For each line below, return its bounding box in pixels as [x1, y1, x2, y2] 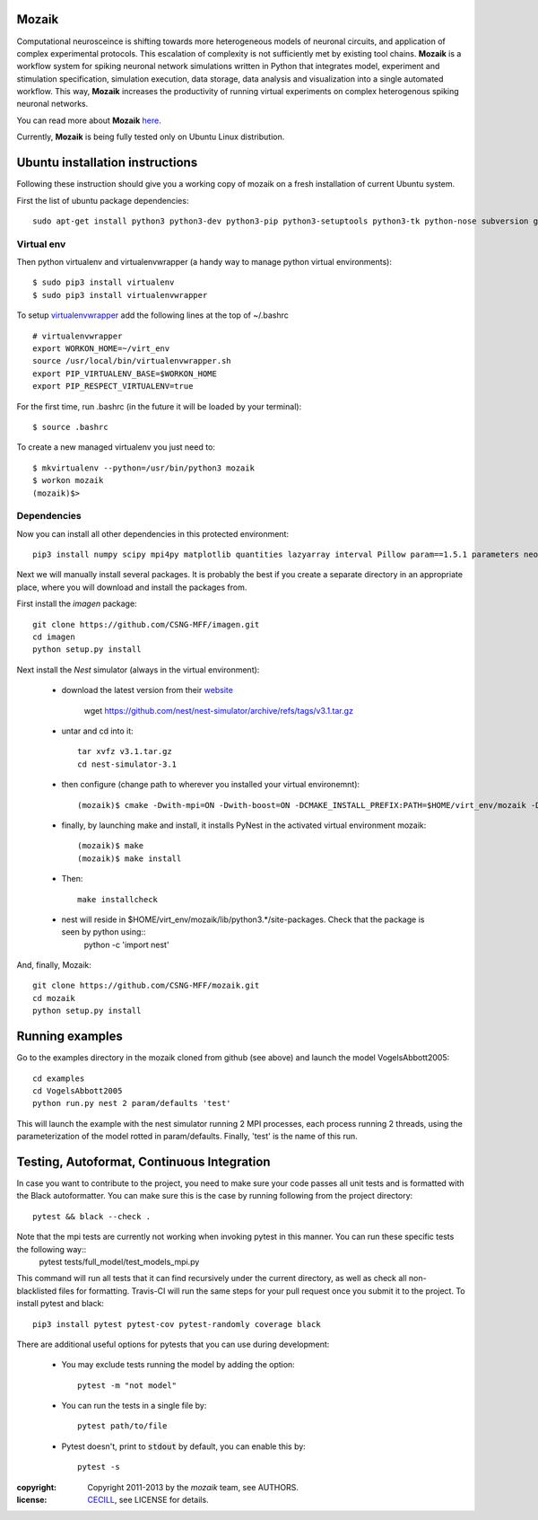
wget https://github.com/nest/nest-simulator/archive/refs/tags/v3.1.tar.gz [83, 705, 354, 716]
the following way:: [16, 1243, 87, 1254]
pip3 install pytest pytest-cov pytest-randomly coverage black [32, 1319, 322, 1329]
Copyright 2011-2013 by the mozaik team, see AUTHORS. [87, 1481, 299, 1492]
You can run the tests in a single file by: [61, 1401, 207, 1411]
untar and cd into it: [61, 725, 134, 736]
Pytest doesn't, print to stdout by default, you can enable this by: [61, 1441, 307, 1452]
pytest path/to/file [77, 1421, 168, 1431]
